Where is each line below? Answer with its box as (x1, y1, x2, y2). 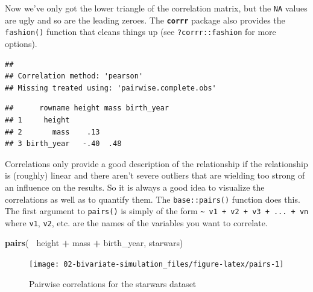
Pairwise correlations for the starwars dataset (29, 277, 197, 290)
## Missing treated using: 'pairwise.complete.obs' (5, 83, 217, 92)
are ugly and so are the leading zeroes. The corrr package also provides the (5, 13, 285, 26)
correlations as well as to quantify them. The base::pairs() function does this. (5, 192, 300, 205)
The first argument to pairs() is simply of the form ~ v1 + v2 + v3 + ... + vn (5, 205, 309, 217)
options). (5, 37, 37, 49)
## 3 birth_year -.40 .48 (5, 139, 122, 148)
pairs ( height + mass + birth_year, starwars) (5, 236, 183, 249)
